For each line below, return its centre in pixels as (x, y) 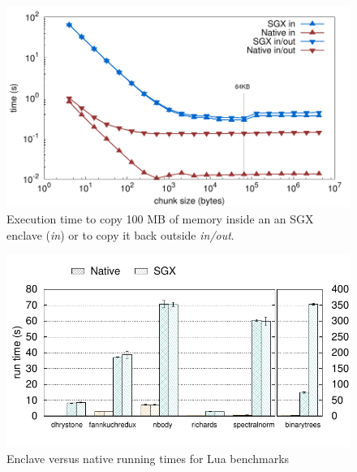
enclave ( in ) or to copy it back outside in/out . (120, 234)
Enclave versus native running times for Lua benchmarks (148, 458)
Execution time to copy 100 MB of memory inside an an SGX (160, 218)
